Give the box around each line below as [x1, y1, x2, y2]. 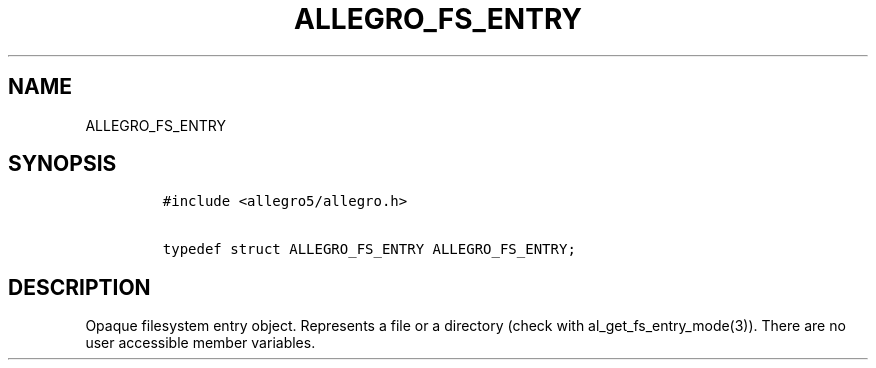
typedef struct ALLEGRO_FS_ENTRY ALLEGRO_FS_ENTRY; [162, 241, 576, 258]
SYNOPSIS [8, 151, 117, 177]
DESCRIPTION [8, 274, 151, 300]
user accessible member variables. [85, 334, 316, 352]
